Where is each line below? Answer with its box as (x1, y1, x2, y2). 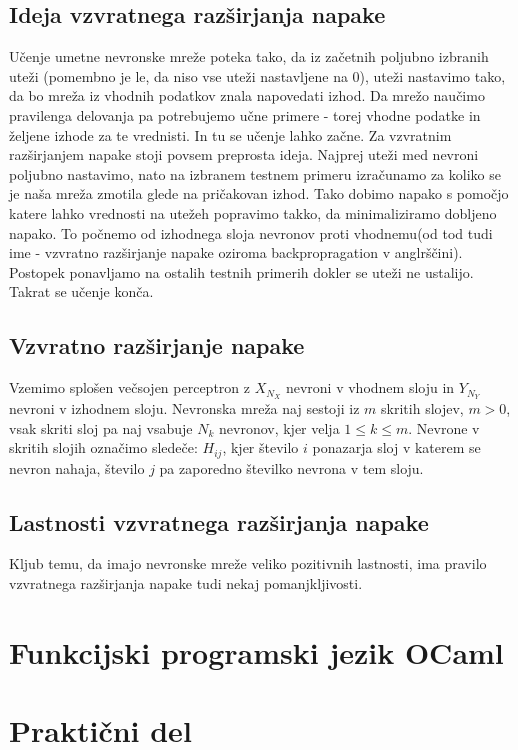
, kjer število (222, 437, 299, 458)
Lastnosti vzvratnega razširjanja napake (9, 506, 429, 537)
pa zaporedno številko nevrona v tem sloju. (159, 457, 424, 478)
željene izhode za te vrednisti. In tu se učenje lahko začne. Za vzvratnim (9, 124, 452, 145)
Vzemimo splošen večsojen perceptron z (9, 377, 250, 398)
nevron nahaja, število (9, 457, 145, 478)
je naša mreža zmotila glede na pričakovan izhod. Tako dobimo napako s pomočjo (9, 183, 509, 204)
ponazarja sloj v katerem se (312, 437, 481, 458)
